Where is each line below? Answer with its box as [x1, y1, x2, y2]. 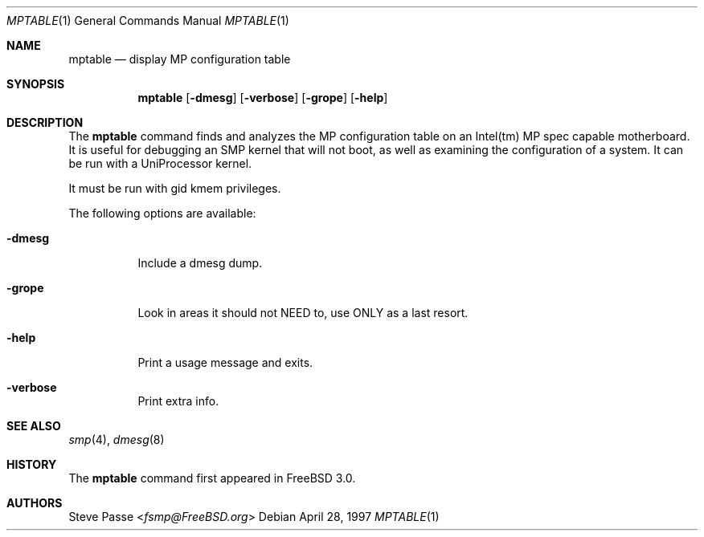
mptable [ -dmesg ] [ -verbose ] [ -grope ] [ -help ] [137, 91, 388, 104]
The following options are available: [68, 206, 256, 220]
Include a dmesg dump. [137, 256, 263, 270]
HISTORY [6, 458, 57, 471]
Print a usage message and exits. [137, 356, 313, 369]
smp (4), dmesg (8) [68, 433, 165, 446]
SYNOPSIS [6, 77, 65, 91]
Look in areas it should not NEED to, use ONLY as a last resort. [137, 306, 469, 319]
